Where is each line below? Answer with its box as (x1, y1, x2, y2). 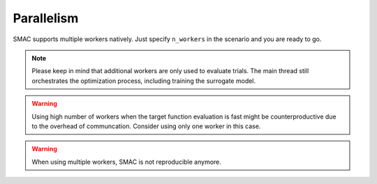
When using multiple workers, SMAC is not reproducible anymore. (31, 158, 221, 166)
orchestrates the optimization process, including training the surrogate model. (31, 77, 256, 85)
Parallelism (13, 10, 79, 26)
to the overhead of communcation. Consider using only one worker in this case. (31, 122, 261, 130)
